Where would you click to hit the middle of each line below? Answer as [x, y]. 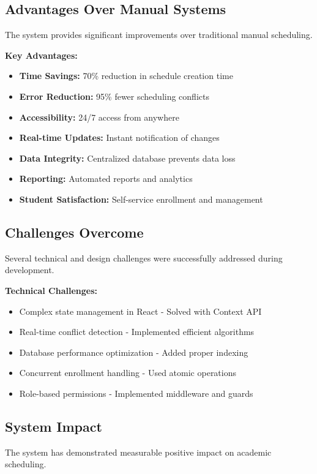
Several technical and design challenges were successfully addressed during [144, 258]
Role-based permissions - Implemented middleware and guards [136, 393]
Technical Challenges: [51, 290]
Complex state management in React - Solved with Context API [140, 311]
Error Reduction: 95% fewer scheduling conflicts [114, 96]
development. [30, 270]
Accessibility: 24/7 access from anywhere [99, 117]
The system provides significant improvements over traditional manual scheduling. [159, 35]
